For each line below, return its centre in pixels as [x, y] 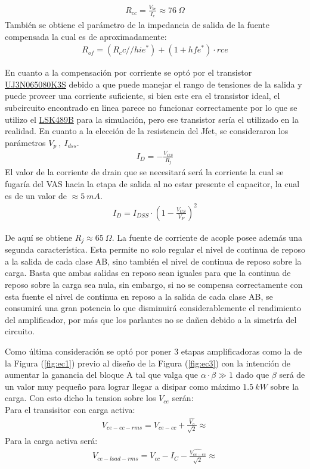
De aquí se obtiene [39, 237]
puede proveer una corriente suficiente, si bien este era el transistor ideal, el [142, 96]
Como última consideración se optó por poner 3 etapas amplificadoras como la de [154, 351]
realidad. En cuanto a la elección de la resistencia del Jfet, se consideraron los [147, 131]
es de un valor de [36, 195]
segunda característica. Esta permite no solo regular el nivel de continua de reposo [155, 249]
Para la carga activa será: [51, 440]
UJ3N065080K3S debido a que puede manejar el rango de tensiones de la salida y [154, 84]
